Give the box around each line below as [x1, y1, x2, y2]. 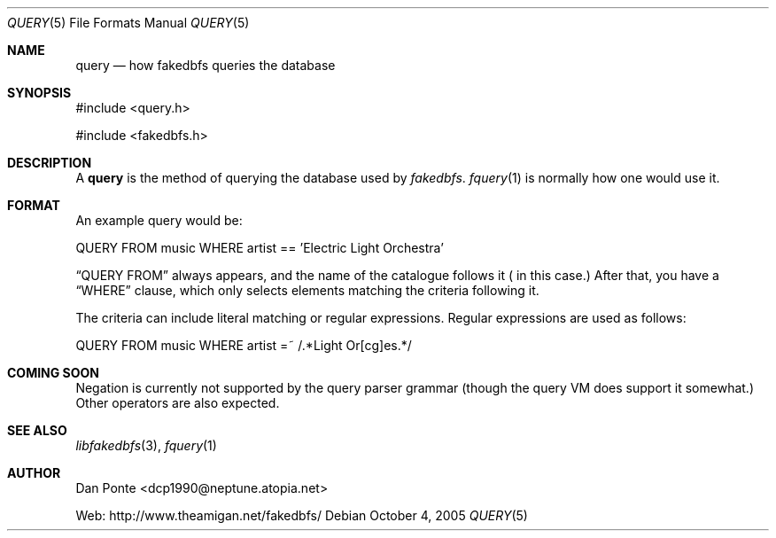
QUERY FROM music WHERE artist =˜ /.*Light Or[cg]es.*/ [75, 338, 412, 353]
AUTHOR [7, 465, 61, 480]
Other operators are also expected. [75, 395, 280, 410]
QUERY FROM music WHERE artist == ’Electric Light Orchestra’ [75, 240, 444, 255]
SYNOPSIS [7, 85, 72, 100]
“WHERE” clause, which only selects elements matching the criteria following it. [75, 283, 539, 298]
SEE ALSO [7, 423, 67, 438]
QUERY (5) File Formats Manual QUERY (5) [7, 15, 250, 30]
